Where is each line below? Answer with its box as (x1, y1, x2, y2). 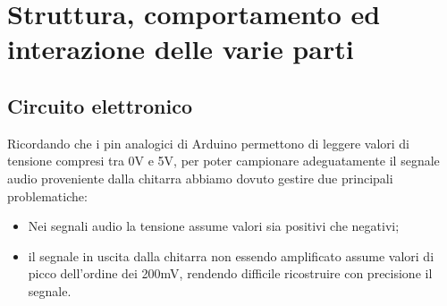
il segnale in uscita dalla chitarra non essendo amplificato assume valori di (28, 246, 434, 265)
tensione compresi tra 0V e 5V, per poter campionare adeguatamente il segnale (7, 151, 440, 170)
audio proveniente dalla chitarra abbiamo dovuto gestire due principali (7, 168, 393, 187)
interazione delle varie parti (7, 30, 354, 67)
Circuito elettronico (7, 91, 193, 119)
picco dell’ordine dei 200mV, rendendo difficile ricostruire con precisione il (28, 264, 433, 283)
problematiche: (7, 186, 88, 205)
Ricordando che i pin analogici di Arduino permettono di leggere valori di (7, 133, 409, 152)
